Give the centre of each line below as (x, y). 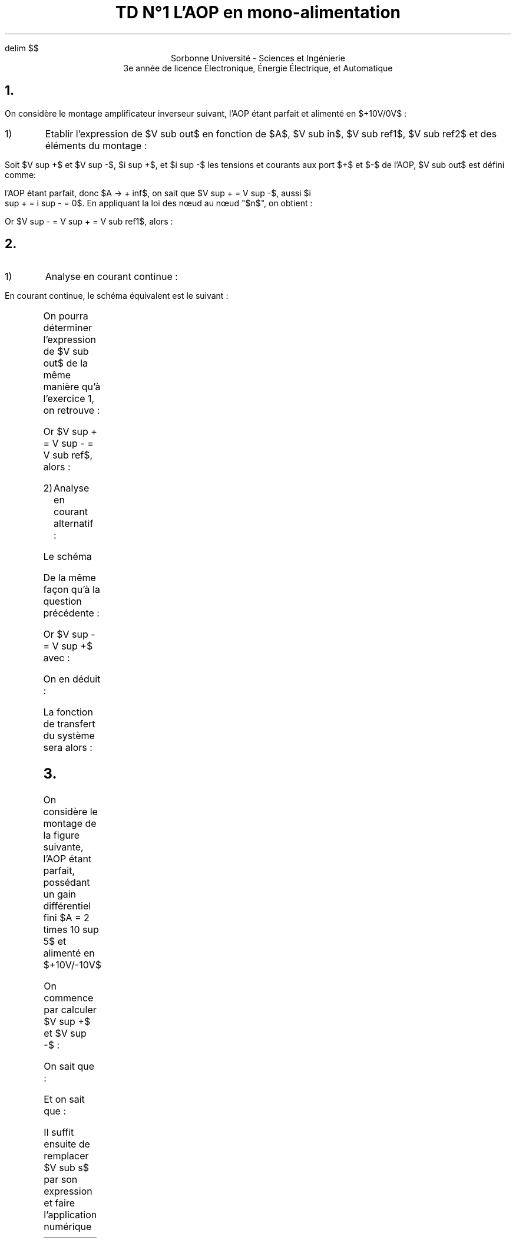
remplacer (66, 1156)
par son (61, 1180)
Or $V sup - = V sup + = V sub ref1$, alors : (89, 221)
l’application (70, 1215)
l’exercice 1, (69, 399)
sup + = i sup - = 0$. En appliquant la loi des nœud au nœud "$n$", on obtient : (159, 203)
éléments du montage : (96, 145)
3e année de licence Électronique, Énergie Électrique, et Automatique (258, 68)
